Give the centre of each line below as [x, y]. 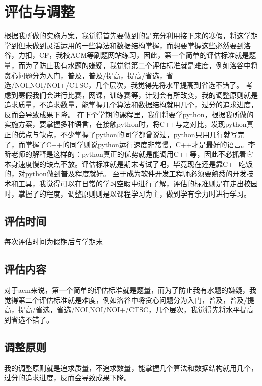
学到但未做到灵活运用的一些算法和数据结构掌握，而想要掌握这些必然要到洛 [127, 45]
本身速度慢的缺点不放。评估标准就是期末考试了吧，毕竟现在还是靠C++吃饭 [128, 164]
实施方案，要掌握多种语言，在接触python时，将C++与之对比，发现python [125, 124]
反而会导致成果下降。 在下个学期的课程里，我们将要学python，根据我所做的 [129, 114]
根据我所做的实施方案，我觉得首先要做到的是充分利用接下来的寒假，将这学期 [131, 36]
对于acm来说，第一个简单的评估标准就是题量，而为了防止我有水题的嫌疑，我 [130, 290]
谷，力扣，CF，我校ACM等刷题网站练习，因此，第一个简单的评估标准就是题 [130, 55]
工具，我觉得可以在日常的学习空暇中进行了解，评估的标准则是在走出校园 [138, 184]
